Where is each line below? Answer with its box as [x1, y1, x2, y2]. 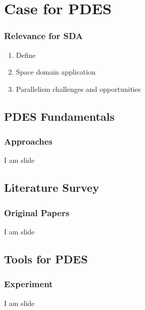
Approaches [4, 135, 53, 148]
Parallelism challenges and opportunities [16, 83, 141, 94]
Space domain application [16, 66, 95, 77]
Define [16, 49, 36, 60]
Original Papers [4, 206, 70, 219]
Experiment [4, 278, 53, 290]
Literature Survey [4, 180, 99, 195]
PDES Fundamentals [4, 108, 115, 124]
